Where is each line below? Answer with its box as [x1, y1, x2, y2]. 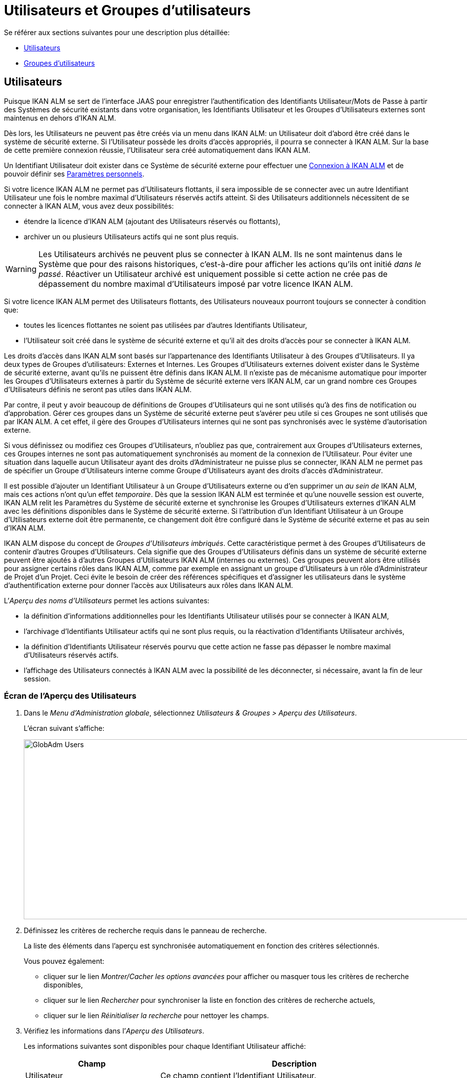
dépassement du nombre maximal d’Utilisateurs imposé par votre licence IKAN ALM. [38, 278, 353, 289]
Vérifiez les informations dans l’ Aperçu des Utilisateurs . [24, 1027, 204, 1035]
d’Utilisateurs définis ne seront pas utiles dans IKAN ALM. [4, 385, 192, 394]
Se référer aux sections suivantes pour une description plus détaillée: [4, 28, 230, 37]
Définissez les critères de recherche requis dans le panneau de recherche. [24, 926, 267, 935]
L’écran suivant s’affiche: [24, 724, 104, 733]
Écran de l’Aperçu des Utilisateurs [4, 690, 137, 701]
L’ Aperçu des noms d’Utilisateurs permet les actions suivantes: [4, 596, 210, 605]
